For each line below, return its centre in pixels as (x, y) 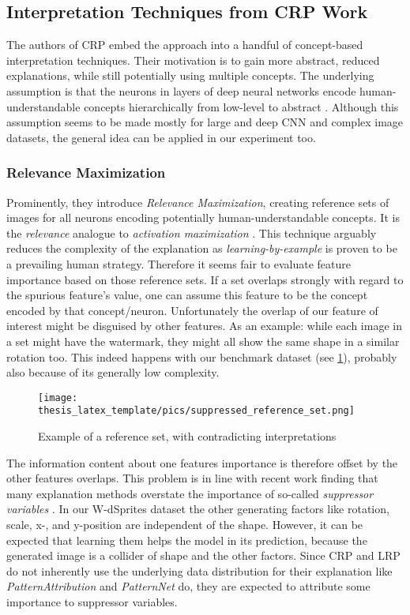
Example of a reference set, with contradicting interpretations (187, 436)
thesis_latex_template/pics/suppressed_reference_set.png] (196, 411)
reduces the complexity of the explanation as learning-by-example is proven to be (202, 248)
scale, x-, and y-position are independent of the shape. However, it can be (185, 524)
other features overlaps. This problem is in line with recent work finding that (192, 478)
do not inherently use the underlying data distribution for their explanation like (199, 570)
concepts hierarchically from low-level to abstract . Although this (241, 106)
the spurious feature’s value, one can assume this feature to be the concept (187, 295)
